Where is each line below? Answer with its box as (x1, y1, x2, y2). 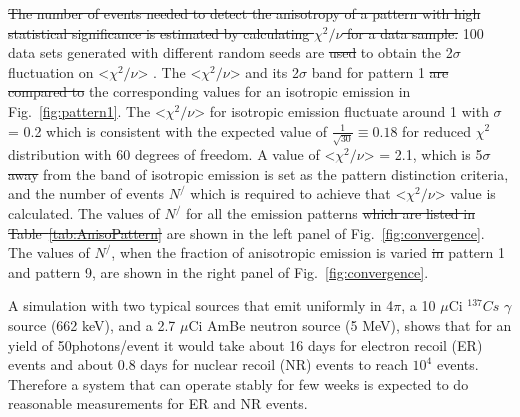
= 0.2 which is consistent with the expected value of (8, 120, 328, 141)
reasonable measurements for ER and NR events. (8, 393, 308, 414)
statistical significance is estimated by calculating (8, 22, 310, 43)
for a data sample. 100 (347, 22, 484, 43)
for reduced (402, 120, 472, 141)
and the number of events (8, 183, 165, 204)
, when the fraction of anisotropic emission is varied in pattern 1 (111, 242, 506, 263)
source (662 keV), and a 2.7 (8, 315, 176, 336)
